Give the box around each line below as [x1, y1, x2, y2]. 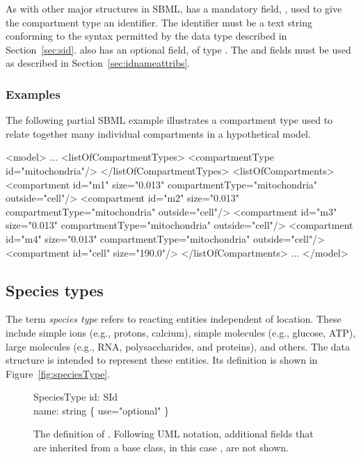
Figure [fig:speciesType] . [6, 366, 111, 380]
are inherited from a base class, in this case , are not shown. [33, 440, 289, 455]
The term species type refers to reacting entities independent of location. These [6, 312, 342, 326]
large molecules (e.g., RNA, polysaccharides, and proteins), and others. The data [6, 339, 351, 353]
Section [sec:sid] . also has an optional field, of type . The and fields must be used [6, 42, 351, 56]
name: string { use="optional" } [33, 403, 170, 417]
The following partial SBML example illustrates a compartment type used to [6, 113, 333, 127]
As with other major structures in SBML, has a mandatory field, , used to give [6, 1, 342, 15]
